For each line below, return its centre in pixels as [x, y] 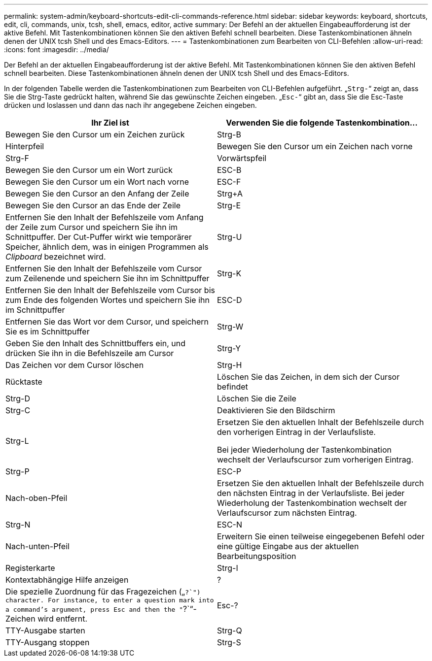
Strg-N [18, 525]
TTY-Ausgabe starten [45, 630]
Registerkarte [30, 568]
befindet [233, 387]
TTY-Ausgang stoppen [48, 642]
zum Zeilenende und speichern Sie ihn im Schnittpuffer [108, 278]
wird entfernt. [63, 619]
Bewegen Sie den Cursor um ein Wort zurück [89, 170]
